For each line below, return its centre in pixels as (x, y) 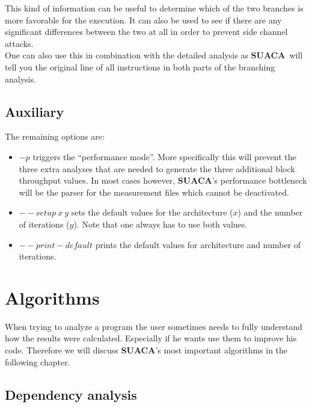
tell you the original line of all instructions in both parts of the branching (140, 67)
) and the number (270, 212)
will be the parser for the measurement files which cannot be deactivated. (154, 192)
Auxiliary (35, 111)
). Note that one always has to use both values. (161, 224)
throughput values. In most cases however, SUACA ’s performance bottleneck (163, 180)
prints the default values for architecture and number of (198, 244)
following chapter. (38, 362)
